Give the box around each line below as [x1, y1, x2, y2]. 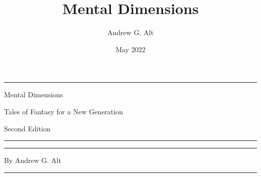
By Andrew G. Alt [4, 155, 61, 165]
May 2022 [115, 44, 146, 54]
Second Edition [4, 123, 51, 133]
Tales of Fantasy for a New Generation [4, 106, 123, 116]
